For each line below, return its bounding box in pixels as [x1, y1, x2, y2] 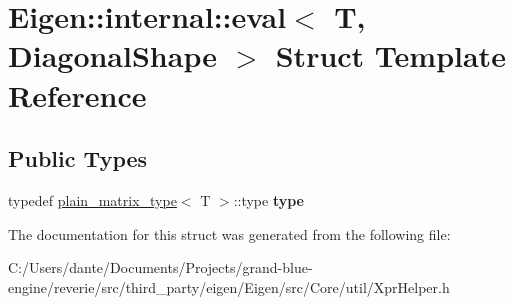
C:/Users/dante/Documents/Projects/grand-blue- [8, 257, 313, 278]
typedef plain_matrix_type [8, 189, 177, 210]
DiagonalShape [8, 35, 217, 76]
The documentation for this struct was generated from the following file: [8, 223, 451, 244]
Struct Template [275, 35, 506, 76]
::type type [233, 189, 305, 210]
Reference [8, 74, 147, 115]
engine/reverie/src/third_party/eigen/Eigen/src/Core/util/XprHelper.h [8, 276, 450, 297]
